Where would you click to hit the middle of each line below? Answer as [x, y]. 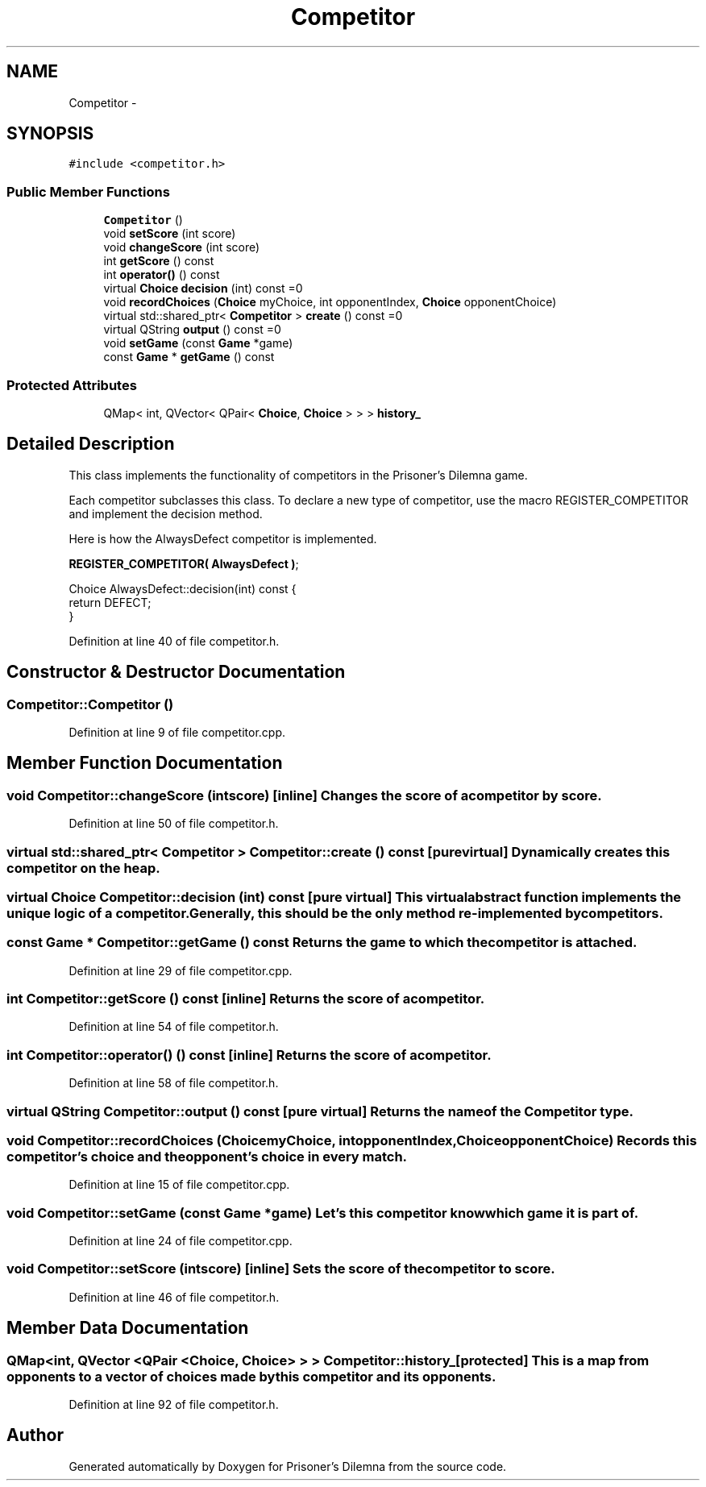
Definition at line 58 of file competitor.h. [174, 1083]
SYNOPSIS [50, 134]
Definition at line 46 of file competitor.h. [174, 1297]
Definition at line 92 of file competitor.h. [174, 1405]
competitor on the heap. [83, 868]
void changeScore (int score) [182, 247]
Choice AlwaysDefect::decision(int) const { [183, 588]
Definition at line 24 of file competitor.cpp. [181, 1241]
